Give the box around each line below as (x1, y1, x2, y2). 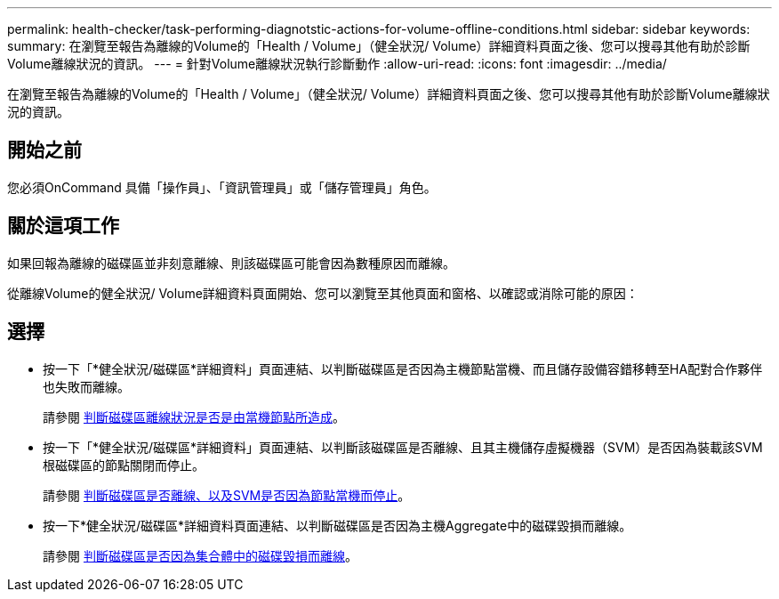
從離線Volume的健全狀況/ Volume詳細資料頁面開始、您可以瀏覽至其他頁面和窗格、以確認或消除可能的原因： (7, 285, 638, 301)
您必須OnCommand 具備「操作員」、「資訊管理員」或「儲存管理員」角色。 (7, 179, 437, 195)
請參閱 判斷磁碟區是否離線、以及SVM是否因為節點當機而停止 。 (43, 487, 411, 503)
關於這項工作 (7, 215, 119, 238)
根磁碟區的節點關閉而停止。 (43, 457, 205, 473)
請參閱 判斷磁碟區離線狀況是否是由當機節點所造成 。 (43, 409, 345, 425)
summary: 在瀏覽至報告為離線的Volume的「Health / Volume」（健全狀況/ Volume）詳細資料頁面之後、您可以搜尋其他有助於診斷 (7, 38, 751, 53)
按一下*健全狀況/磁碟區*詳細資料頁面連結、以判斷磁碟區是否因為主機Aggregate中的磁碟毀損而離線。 (43, 517, 632, 533)
